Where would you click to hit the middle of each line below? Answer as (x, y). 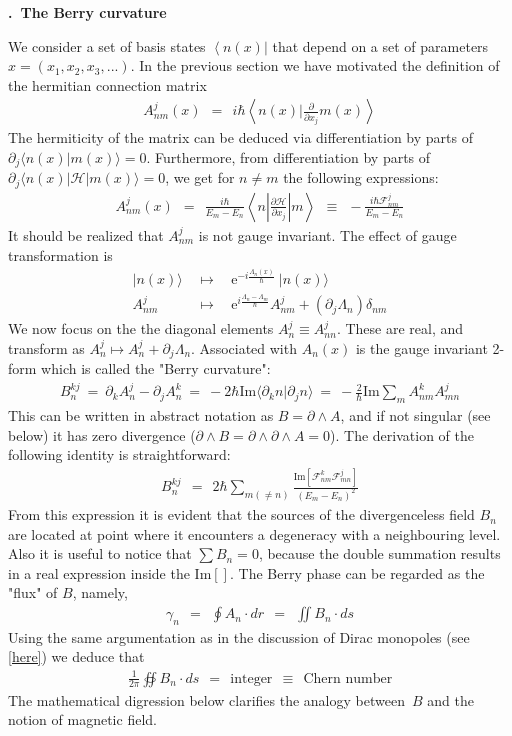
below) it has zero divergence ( (102, 434)
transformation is (60, 254)
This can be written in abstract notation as (141, 415)
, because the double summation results (379, 553)
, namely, (100, 592)
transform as (46, 347)
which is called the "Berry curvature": (156, 368)
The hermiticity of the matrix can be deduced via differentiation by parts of (240, 137)
